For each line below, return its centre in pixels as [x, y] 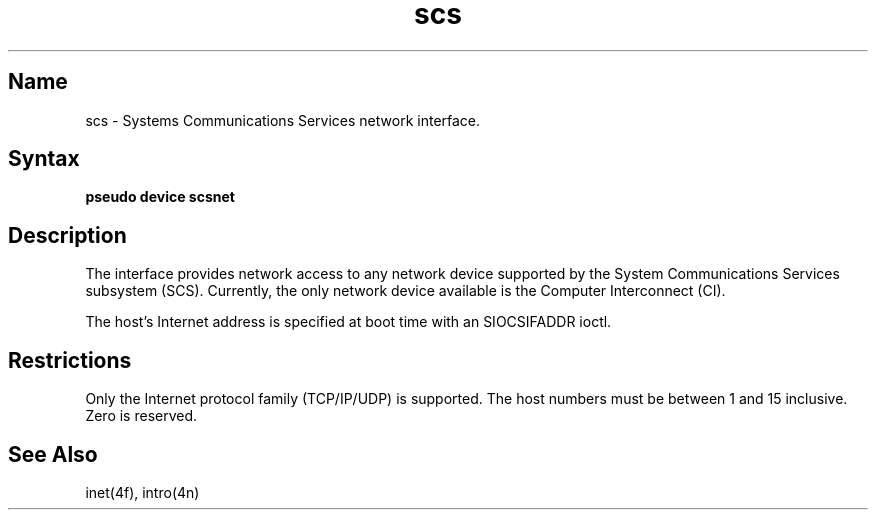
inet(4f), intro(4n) [142, 492]
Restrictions [70, 360]
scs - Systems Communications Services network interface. [283, 120]
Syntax [44, 159]
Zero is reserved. [141, 416]
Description [67, 235]
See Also [53, 454]
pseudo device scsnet [160, 197]
